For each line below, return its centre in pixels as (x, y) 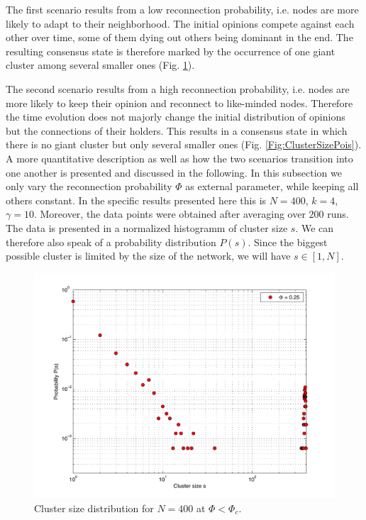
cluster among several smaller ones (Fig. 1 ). (100, 65)
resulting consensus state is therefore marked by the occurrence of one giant (171, 51)
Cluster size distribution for (94, 508)
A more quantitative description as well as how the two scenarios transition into (179, 158)
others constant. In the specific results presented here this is (136, 200)
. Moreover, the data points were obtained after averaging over (170, 214)
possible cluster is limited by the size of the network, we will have (148, 256)
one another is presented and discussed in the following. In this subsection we (174, 172)
